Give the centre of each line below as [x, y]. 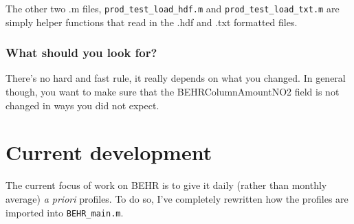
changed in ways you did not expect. [82, 105]
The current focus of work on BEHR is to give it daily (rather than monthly [166, 185]
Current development [109, 152]
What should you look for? [81, 53]
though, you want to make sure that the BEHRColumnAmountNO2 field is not [173, 92]
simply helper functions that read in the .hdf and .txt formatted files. [152, 22]
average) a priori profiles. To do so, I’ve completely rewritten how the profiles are [177, 198]
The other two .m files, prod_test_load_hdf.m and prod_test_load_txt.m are [173, 8]
